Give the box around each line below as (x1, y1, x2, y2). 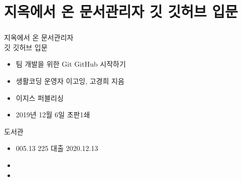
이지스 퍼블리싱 (16, 92, 64, 103)
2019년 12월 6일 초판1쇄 (16, 109, 90, 120)
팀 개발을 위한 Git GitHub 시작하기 (16, 59, 126, 69)
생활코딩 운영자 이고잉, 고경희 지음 (16, 76, 125, 86)
